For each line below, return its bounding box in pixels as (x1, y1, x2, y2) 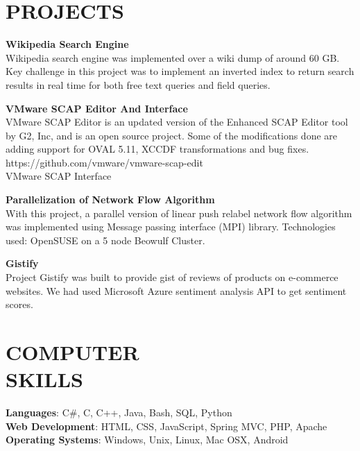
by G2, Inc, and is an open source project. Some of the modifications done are (6, 128, 338, 142)
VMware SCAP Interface (6, 169, 112, 183)
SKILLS (6, 365, 83, 393)
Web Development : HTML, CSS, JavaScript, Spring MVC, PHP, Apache (6, 418, 327, 433)
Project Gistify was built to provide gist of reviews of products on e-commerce (6, 270, 338, 284)
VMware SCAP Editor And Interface (6, 101, 188, 115)
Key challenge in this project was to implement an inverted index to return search (6, 64, 354, 78)
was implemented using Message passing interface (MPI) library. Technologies (6, 219, 336, 234)
